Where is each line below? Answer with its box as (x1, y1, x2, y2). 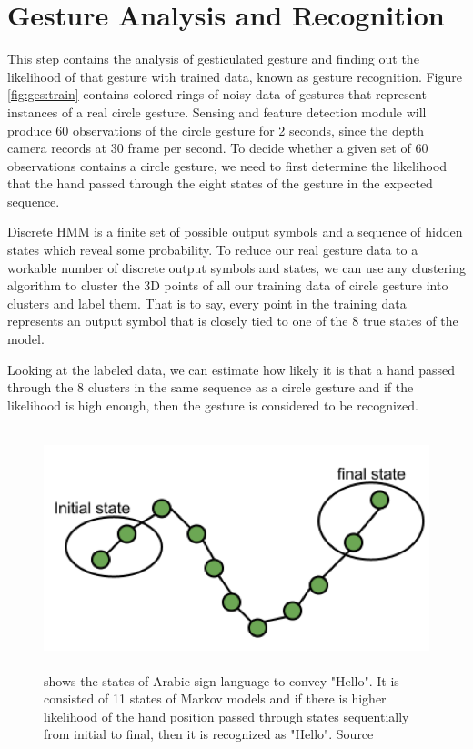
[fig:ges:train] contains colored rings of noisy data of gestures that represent (7, 85, 427, 104)
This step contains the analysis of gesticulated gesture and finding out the (7, 49, 419, 68)
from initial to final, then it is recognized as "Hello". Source (44, 724, 374, 744)
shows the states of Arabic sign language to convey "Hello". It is (44, 671, 399, 690)
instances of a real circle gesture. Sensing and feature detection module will (7, 102, 427, 121)
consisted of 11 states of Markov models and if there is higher (44, 689, 387, 708)
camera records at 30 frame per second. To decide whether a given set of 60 (7, 138, 428, 157)
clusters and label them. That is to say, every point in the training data (7, 293, 407, 312)
